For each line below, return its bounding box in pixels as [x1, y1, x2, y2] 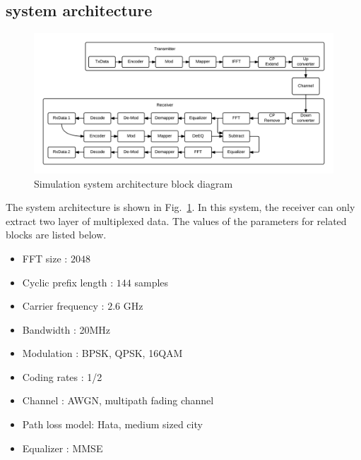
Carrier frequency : [22, 298, 105, 313]
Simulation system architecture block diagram [34, 176, 233, 190]
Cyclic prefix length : [22, 274, 114, 289]
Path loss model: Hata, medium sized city [22, 417, 203, 432]
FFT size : [22, 250, 68, 265]
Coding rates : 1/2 [22, 369, 102, 384]
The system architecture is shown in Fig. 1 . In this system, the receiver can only [6, 200, 355, 214]
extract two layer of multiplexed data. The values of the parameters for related [6, 213, 347, 228]
